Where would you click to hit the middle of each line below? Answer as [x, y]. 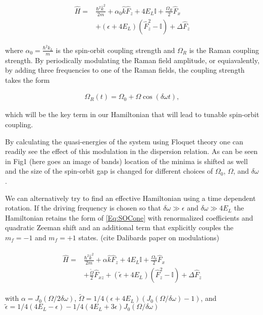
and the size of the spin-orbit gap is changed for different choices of [109, 171]
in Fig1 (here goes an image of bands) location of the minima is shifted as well [126, 161]
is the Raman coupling [224, 50]
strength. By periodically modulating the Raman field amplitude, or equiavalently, [132, 60]
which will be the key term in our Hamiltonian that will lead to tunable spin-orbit [132, 114]
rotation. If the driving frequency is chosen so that [83, 208]
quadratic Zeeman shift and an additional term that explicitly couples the [119, 227]
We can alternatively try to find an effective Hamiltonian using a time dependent [130, 198]
